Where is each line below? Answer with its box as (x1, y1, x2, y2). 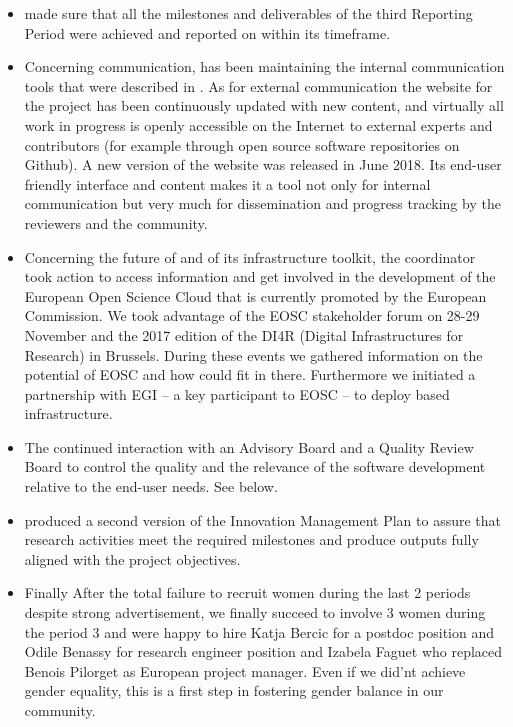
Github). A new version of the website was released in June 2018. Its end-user (24, 154, 502, 175)
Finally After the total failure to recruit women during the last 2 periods (24, 582, 471, 603)
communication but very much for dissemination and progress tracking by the (24, 193, 501, 214)
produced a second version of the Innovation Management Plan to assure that (24, 509, 502, 530)
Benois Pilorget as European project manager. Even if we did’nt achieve (24, 660, 466, 681)
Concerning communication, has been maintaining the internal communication (24, 56, 505, 77)
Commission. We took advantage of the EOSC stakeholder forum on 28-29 (24, 305, 480, 326)
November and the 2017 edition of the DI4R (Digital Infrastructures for (24, 324, 464, 345)
